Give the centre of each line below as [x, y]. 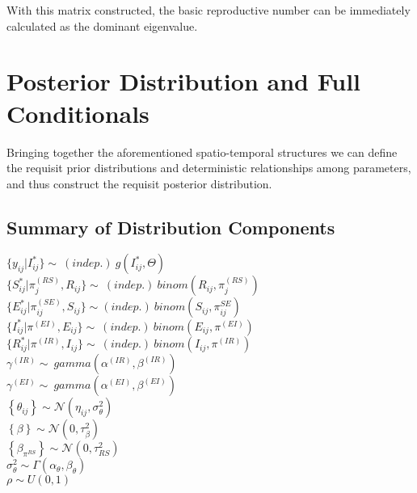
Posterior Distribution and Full [184, 81]
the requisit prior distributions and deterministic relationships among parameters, [209, 168]
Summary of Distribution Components [171, 227]
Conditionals [78, 113]
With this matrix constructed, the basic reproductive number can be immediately [208, 10]
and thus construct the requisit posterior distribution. [139, 183]
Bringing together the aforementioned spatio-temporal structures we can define [202, 152]
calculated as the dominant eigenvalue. [102, 25]
